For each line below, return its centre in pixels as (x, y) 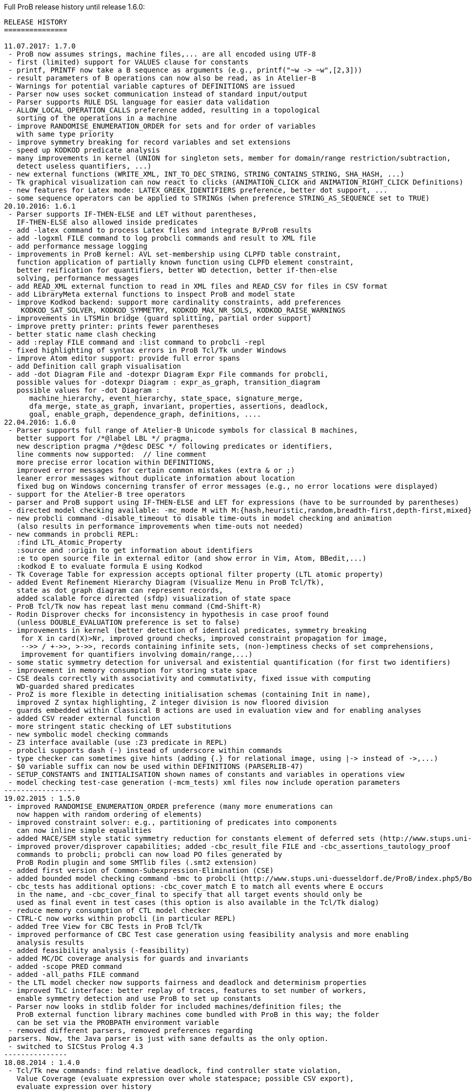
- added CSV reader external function (84, 718)
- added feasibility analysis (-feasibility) (99, 950)
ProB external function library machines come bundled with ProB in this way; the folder (198, 1014)
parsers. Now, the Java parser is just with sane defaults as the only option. (168, 1038)
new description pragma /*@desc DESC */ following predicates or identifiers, (175, 446)
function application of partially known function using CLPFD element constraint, (185, 262)
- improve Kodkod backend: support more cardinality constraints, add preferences (175, 302)
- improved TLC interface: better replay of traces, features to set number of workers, (187, 990)
